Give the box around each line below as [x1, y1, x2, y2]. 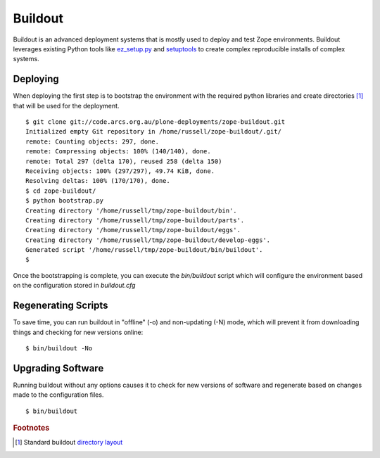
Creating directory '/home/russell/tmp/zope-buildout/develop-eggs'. [25, 236, 271, 244]
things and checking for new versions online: [13, 328, 144, 336]
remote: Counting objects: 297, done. [25, 137, 160, 146]
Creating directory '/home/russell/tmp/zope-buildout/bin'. [25, 206, 237, 215]
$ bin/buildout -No [25, 344, 93, 352]
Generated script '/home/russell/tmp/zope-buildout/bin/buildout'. [25, 246, 263, 254]
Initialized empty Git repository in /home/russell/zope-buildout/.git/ [25, 127, 281, 136]
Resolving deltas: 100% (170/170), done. [25, 177, 170, 185]
